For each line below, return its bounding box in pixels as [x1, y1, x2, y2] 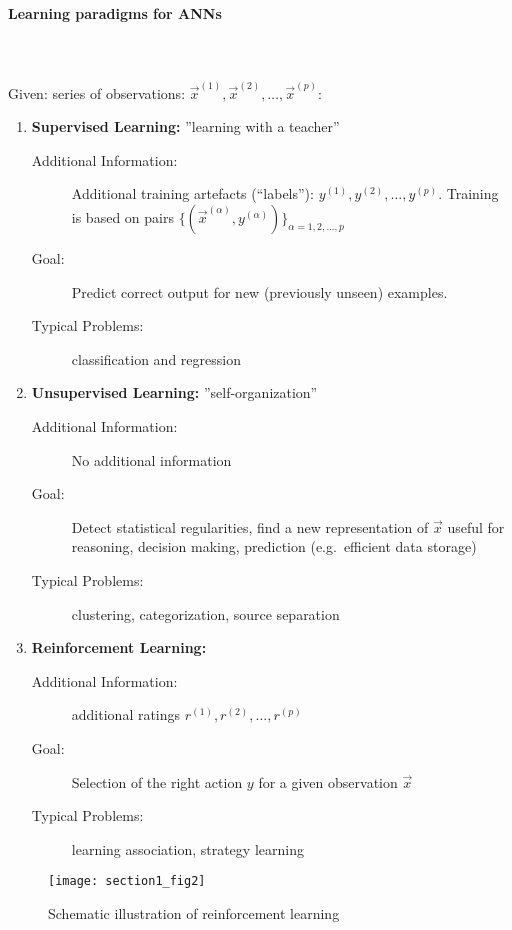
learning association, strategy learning [71, 838, 304, 859]
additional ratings [71, 704, 181, 725]
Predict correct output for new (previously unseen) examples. [71, 281, 448, 302]
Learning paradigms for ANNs [8, 2, 222, 23]
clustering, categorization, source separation [71, 603, 340, 624]
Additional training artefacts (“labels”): [71, 183, 314, 204]
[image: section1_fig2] [48, 874, 206, 889]
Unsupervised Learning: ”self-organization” [31, 382, 318, 403]
